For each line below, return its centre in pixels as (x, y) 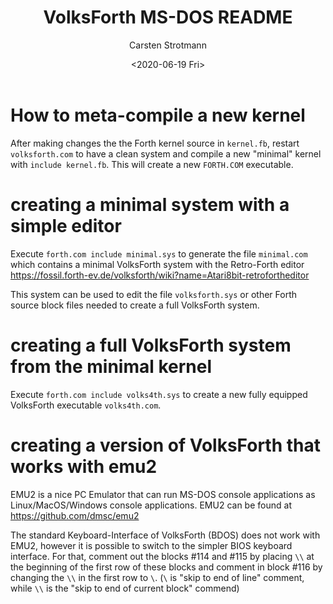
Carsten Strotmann (168, 45)
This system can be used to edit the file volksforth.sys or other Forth (154, 294)
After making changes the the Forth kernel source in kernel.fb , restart (155, 143)
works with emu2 (84, 466)
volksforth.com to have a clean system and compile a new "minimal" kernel (166, 153)
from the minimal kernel (111, 366)
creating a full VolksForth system (151, 345)
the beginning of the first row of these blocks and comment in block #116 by (166, 567)
